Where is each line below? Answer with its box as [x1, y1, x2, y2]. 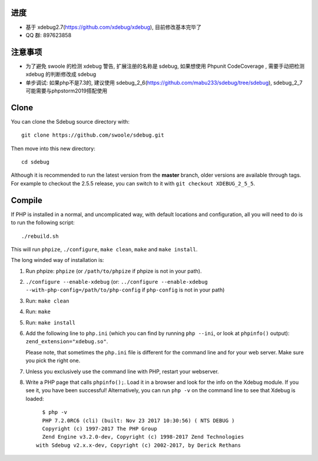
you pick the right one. [25, 357, 81, 364]
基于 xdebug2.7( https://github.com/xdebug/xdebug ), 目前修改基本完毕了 [25, 24, 201, 31]
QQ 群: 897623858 [25, 31, 72, 38]
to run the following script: [11, 219, 75, 226]
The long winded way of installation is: [11, 257, 104, 264]
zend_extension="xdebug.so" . [25, 338, 108, 345]
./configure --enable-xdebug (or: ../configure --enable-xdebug [25, 278, 208, 286]
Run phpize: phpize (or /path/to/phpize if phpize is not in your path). [25, 267, 202, 274]
